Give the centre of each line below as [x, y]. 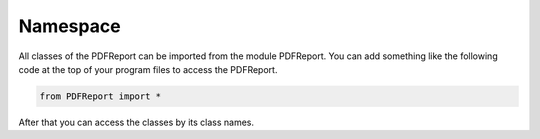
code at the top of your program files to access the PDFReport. [148, 69]
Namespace [69, 26]
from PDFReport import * [100, 96]
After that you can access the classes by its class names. [136, 122]
